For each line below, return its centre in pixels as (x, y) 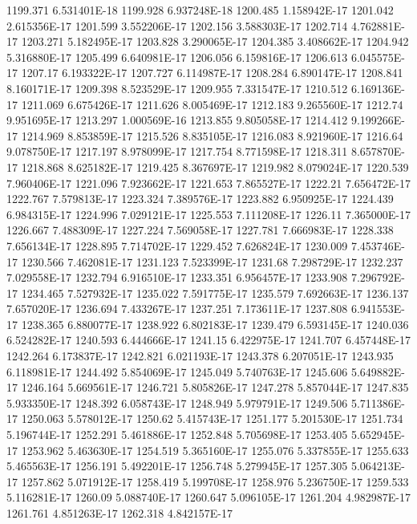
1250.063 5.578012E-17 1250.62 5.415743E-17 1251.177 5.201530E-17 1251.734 (212, 418)
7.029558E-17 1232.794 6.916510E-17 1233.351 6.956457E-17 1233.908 (177, 277)
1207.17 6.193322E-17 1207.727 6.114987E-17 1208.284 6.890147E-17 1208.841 (212, 73)
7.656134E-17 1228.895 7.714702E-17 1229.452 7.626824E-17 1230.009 (177, 245)
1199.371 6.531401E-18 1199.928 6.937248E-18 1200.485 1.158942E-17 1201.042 (200, 10)
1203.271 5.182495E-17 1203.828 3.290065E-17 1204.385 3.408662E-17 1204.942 (215, 41)
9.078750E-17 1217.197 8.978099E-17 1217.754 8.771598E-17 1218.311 (177, 151)
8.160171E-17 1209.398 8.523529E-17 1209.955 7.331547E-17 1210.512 (177, 88)
